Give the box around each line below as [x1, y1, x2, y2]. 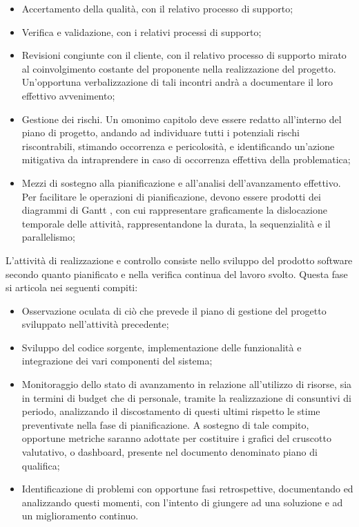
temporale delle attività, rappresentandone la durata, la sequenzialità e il [21, 216, 331, 230]
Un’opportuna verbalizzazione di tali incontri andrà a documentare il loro [21, 75, 333, 89]
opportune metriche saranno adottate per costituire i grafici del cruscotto [21, 431, 331, 445]
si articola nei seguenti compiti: [6, 280, 138, 295]
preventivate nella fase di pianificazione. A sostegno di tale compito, [21, 417, 309, 432]
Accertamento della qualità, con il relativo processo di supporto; [21, 1, 293, 15]
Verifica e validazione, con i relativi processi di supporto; [21, 24, 262, 39]
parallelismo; [21, 230, 75, 244]
